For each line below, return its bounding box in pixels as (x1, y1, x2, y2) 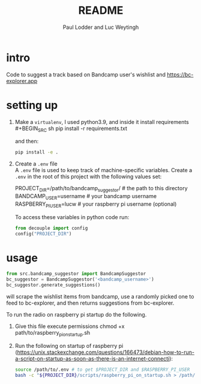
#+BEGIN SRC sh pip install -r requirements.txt (14, 125, 127, 133)
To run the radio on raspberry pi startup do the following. (6, 311, 147, 318)
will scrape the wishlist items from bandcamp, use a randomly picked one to (6, 293, 194, 300)
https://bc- (167, 70, 194, 78)
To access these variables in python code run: (14, 213, 130, 220)
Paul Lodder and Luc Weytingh (62, 23, 139, 31)
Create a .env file (14, 160, 58, 167)
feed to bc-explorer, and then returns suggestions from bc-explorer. (6, 299, 175, 306)
